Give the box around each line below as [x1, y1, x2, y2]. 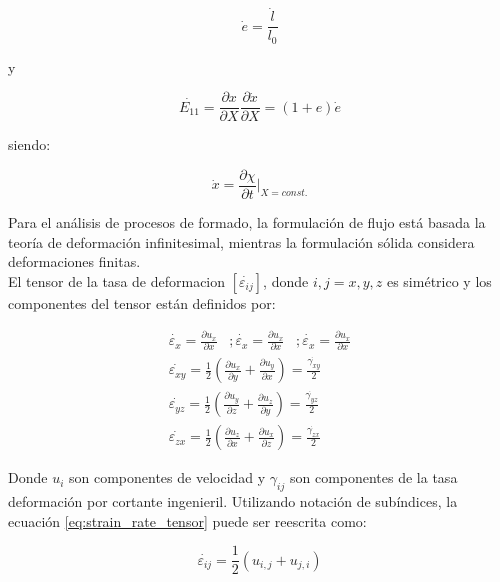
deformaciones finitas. [8, 251, 141, 272]
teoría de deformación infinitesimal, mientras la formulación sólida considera [8, 231, 475, 252]
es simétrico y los [386, 270, 492, 291]
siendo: [8, 134, 51, 155]
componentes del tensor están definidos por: [8, 292, 276, 313]
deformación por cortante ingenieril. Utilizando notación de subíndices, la [8, 491, 458, 512]
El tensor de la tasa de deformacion [8, 270, 226, 291]
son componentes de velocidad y [69, 467, 266, 488]
